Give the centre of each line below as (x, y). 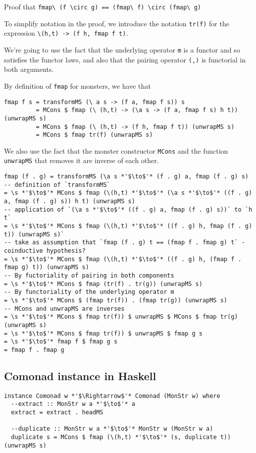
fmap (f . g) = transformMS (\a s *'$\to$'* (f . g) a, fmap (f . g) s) (126, 177)
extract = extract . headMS (57, 413)
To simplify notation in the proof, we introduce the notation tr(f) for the (117, 23)
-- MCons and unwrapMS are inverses (64, 309)
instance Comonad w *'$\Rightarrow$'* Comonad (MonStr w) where (112, 396)
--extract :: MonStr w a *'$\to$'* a (73, 404)
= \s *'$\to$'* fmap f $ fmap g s (61, 342)
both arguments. (29, 69)
